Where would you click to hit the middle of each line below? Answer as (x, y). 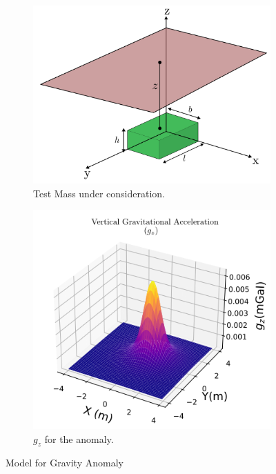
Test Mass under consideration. (99, 193)
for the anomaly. (79, 438)
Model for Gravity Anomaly (65, 463)
